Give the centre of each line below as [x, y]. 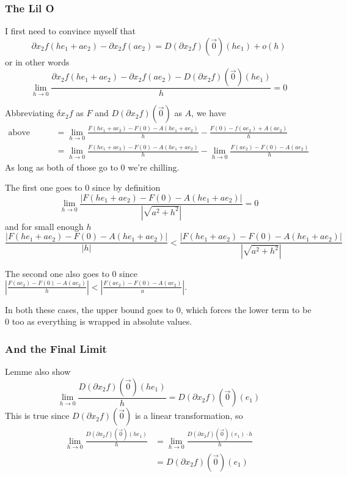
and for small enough [44, 226]
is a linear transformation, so [189, 416]
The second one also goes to [57, 274]
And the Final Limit [56, 348]
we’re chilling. [154, 167]
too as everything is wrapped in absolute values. [102, 321]
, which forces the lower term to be [246, 309]
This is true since [37, 416]
